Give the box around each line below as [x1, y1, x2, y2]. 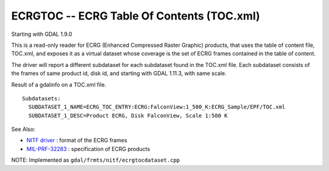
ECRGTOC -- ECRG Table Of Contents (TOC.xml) [11, 9, 260, 23]
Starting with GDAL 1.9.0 [11, 30, 73, 38]
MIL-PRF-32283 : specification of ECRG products [26, 145, 150, 152]
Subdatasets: [22, 95, 61, 102]
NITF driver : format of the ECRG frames [26, 137, 127, 144]
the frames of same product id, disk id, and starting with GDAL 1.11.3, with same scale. [11, 70, 227, 77]
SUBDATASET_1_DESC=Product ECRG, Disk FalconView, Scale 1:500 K [28, 112, 228, 119]
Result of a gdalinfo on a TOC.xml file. [11, 81, 107, 88]
